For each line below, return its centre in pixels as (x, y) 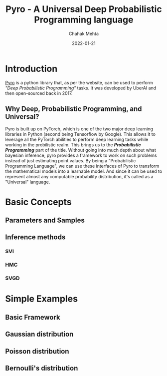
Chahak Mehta (84, 33)
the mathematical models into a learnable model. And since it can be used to (84, 171)
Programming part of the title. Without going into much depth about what (81, 150)
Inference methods (35, 237)
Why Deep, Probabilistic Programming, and (74, 109)
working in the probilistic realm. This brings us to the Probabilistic (73, 145)
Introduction (31, 69)
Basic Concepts (39, 202)
